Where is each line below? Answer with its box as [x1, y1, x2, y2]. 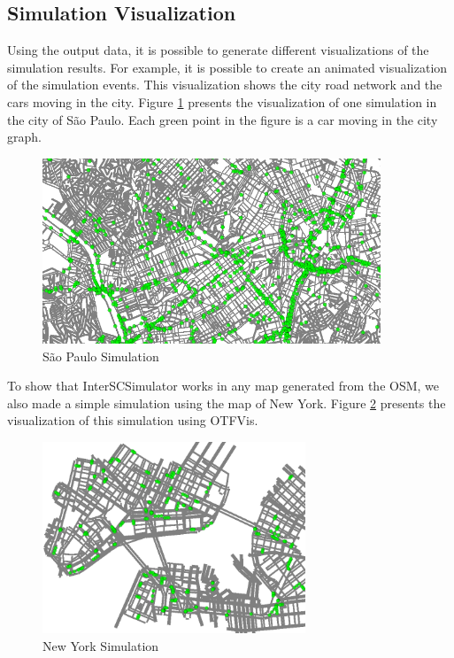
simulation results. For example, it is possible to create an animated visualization [7, 58, 448, 76]
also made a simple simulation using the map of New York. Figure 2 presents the [7, 393, 446, 412]
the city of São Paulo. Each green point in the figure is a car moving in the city [7, 110, 438, 128]
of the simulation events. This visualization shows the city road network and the [7, 75, 442, 94]
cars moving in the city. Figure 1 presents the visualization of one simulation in [7, 92, 437, 111]
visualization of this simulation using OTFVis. [7, 411, 258, 430]
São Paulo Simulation [42, 346, 159, 365]
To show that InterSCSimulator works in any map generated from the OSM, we [7, 376, 440, 395]
